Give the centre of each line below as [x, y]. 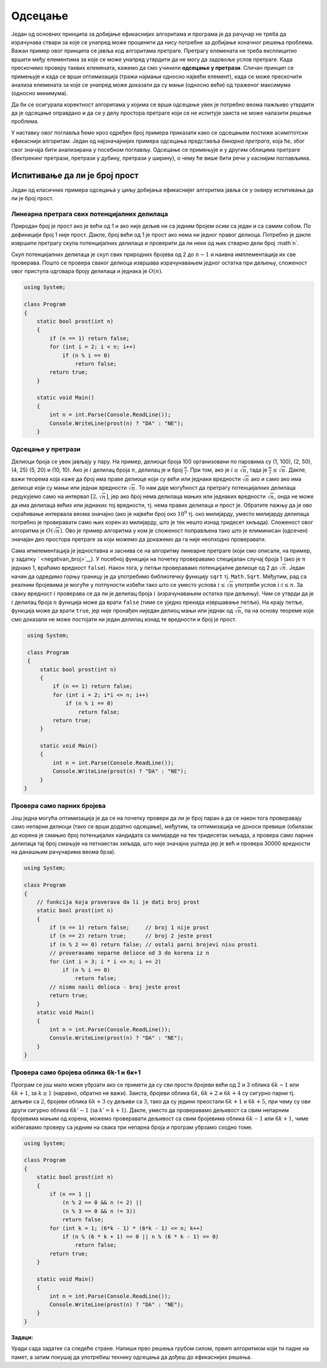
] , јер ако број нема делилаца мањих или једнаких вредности [186, 496]
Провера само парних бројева [58, 806]
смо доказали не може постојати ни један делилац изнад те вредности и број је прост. [124, 620]
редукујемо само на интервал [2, [54, 496]
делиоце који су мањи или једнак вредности [69, 487]
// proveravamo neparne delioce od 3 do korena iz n [129, 953]
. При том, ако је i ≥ [213, 470]
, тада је [257, 470]
